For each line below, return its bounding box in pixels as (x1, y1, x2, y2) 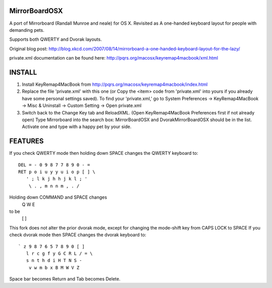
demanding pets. (9, 27, 45, 33)
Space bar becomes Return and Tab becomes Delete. (9, 276, 121, 282)
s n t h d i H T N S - (26, 258, 83, 263)
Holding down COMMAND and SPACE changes (9, 194, 107, 200)
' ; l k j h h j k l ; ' (26, 176, 88, 182)
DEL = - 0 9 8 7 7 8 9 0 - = (18, 162, 90, 167)
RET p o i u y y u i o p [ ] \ (18, 169, 96, 175)
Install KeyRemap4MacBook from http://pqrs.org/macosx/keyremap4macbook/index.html (22, 81, 208, 87)
